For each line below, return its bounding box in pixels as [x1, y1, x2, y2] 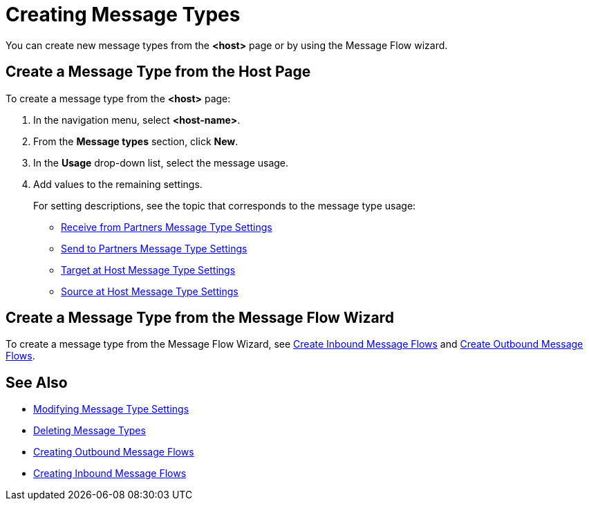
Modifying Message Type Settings [33, 403, 189, 415]
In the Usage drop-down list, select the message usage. [33, 156, 289, 169]
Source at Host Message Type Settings [61, 285, 239, 297]
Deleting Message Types [33, 424, 146, 437]
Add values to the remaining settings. [33, 178, 203, 190]
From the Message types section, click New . [33, 135, 239, 147]
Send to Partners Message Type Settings [61, 242, 247, 254]
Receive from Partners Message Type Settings [61, 221, 272, 233]
